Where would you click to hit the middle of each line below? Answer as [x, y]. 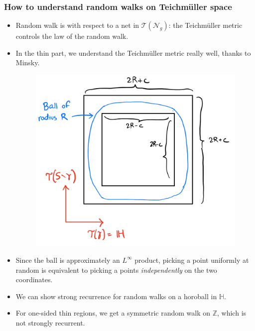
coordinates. [34, 279]
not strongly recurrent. [50, 322]
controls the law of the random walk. [72, 36]
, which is [232, 313]
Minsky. [28, 62]
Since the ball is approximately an [68, 260]
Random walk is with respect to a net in [77, 25]
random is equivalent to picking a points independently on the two [116, 270]
